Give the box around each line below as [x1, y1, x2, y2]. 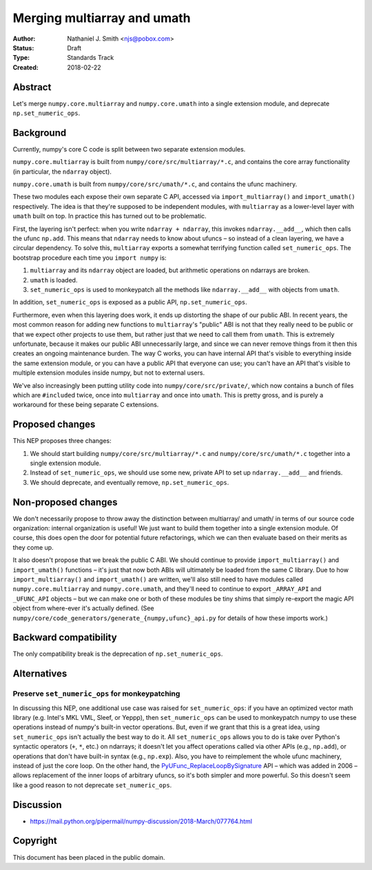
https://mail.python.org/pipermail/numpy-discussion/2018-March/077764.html [30, 817, 253, 825]
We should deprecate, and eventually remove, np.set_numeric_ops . [30, 478, 229, 486]
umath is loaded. [30, 276, 78, 284]
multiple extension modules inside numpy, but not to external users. [12, 369, 205, 377]
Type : [12, 54, 30, 62]
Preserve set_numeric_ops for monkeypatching [12, 689, 180, 698]
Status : [12, 43, 34, 52]
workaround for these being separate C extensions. [12, 400, 159, 409]
